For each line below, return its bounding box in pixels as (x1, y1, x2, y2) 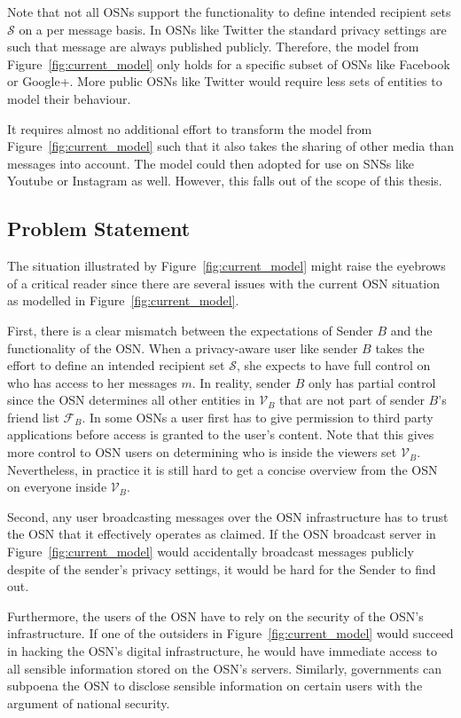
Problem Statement (7, 215, 191, 242)
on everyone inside (7, 477, 107, 496)
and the (390, 320, 433, 339)
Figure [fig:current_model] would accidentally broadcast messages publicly (7, 542, 414, 561)
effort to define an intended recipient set (7, 356, 225, 375)
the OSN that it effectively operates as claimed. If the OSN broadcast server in (7, 525, 436, 543)
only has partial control (309, 373, 436, 391)
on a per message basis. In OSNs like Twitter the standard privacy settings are (19, 20, 447, 38)
